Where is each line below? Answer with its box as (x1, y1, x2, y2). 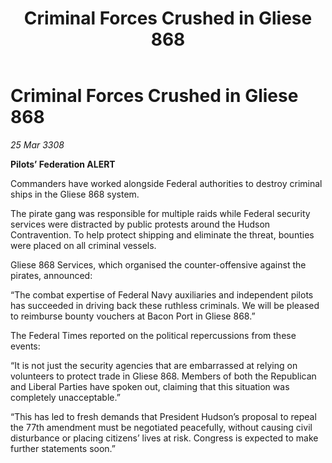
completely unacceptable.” (10, 391, 121, 403)
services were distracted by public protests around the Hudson (10, 218, 271, 230)
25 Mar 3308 (10, 138, 65, 151)
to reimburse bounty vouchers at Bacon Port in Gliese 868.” (10, 310, 256, 322)
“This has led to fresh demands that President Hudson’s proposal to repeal (10, 410, 317, 422)
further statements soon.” (10, 442, 117, 454)
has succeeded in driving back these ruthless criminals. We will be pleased (10, 299, 320, 311)
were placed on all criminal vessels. (10, 239, 157, 251)
